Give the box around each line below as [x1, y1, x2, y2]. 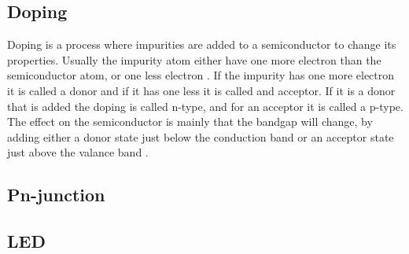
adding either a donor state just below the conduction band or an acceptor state [7, 128, 394, 145]
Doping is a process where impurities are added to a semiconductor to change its [7, 36, 396, 53]
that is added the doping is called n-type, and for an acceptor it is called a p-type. [7, 98, 403, 114]
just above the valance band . [7, 144, 149, 160]
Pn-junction [7, 182, 105, 207]
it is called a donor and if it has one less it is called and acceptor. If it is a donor [7, 82, 396, 98]
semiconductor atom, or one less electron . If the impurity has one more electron [7, 67, 395, 83]
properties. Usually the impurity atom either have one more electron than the [7, 51, 381, 68]
